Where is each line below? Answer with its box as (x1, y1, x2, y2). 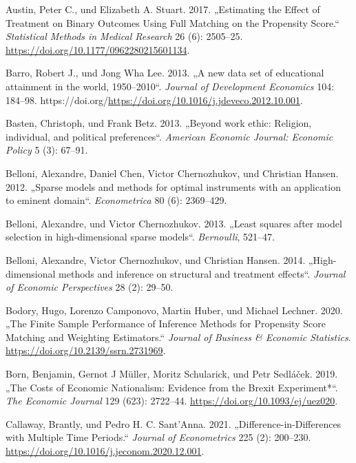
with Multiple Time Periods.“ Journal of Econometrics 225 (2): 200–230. (6, 430, 311, 444)
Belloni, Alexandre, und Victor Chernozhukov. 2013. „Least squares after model (6, 216, 342, 230)
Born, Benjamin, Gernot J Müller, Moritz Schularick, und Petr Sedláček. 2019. (6, 367, 338, 381)
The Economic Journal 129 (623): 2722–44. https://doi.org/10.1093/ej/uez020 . (6, 393, 338, 408)
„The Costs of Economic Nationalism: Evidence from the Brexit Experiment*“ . (6, 380, 338, 394)
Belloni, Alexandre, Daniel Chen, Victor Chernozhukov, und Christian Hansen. (6, 165, 339, 180)
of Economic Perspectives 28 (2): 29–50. (6, 280, 174, 294)
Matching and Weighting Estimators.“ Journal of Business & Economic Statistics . (6, 329, 351, 344)
